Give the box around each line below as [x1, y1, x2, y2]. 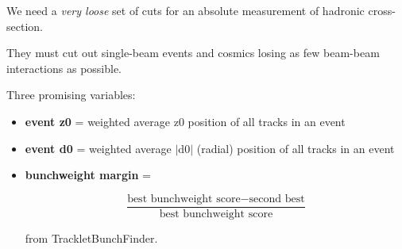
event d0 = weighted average [25, 140, 172, 156]
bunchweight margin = [25, 167, 151, 183]
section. [6, 17, 43, 34]
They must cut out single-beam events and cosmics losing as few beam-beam [6, 44, 380, 61]
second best [249, 193, 305, 205]
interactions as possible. [6, 59, 122, 76]
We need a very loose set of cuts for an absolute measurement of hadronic [6, 2, 365, 18]
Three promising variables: [6, 86, 136, 103]
